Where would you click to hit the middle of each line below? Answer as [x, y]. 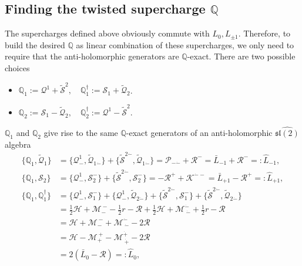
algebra [18, 144]
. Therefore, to [264, 33]
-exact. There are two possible [241, 56]
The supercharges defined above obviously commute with [107, 33]
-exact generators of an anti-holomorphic [199, 132]
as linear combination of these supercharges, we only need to [185, 44]
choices [17, 67]
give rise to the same [81, 132]
